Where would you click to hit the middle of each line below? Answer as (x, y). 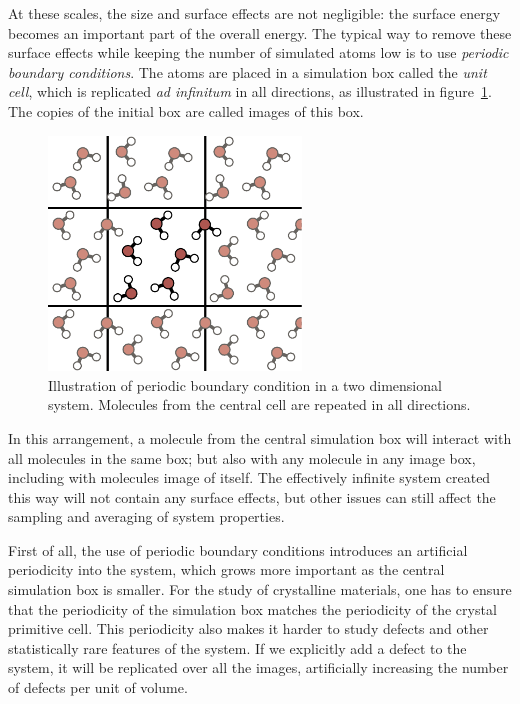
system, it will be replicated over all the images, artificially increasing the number (258, 667)
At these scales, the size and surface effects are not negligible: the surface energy (254, 13)
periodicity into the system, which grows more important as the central (226, 569)
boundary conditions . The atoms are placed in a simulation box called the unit (247, 71)
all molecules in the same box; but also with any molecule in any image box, (242, 457)
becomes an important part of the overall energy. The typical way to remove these (260, 32)
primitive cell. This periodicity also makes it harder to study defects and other (248, 628)
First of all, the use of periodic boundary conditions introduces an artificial (238, 549)
